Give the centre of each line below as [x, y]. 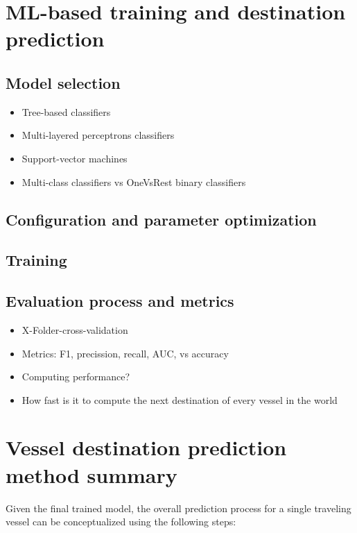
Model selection [63, 82]
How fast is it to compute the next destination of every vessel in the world [180, 399]
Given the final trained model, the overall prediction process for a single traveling [178, 508]
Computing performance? [76, 377]
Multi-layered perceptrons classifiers [98, 135]
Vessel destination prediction [146, 447]
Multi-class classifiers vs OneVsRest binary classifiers [134, 181]
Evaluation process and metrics [120, 301]
